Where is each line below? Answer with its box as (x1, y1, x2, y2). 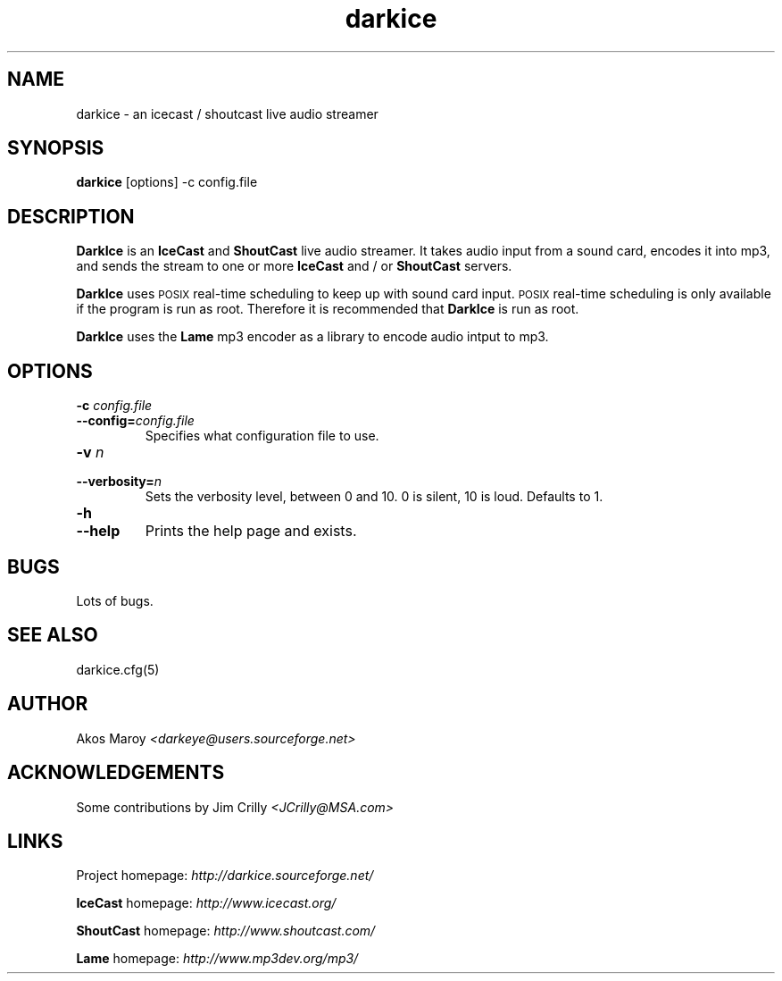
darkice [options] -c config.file (76, 174, 258, 190)
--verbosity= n (76, 474, 162, 490)
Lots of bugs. (76, 592, 154, 608)
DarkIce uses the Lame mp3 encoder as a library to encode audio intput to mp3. (76, 329, 549, 345)
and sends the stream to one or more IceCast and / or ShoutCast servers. (76, 258, 512, 274)
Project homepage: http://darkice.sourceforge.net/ (76, 868, 374, 884)
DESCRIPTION (7, 205, 135, 228)
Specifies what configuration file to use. (145, 428, 379, 444)
